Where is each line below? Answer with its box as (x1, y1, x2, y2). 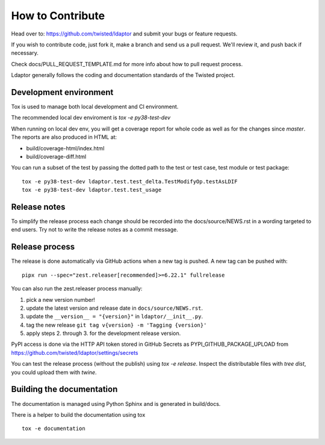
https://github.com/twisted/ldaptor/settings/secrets (11, 349, 138, 356)
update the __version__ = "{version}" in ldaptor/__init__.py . (26, 313, 203, 320)
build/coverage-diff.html (26, 153, 87, 160)
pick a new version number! (26, 296, 96, 303)
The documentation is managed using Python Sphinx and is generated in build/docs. (11, 400, 221, 407)
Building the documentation (11, 384, 118, 394)
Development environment (11, 87, 114, 97)
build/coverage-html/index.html (26, 144, 105, 152)
